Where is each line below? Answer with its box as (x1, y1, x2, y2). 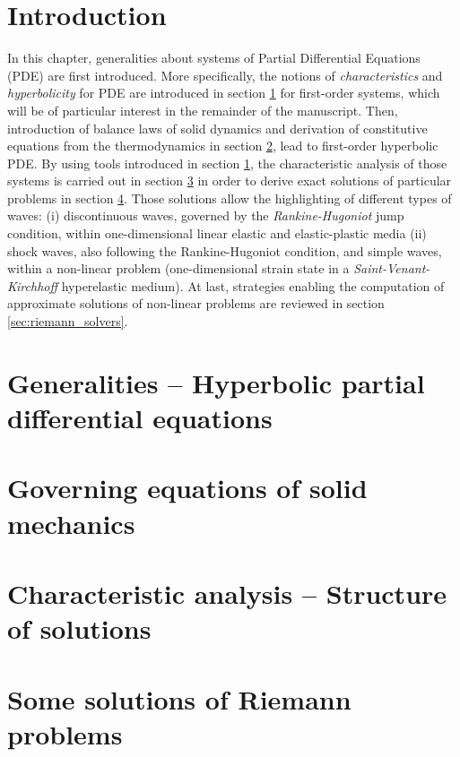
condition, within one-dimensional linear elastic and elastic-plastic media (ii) (7, 224, 427, 243)
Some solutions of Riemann (7, 680, 352, 717)
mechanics (7, 504, 135, 541)
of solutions (7, 610, 152, 647)
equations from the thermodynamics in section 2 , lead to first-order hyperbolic (7, 136, 438, 155)
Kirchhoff (7, 276, 58, 295)
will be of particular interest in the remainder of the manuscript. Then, (7, 100, 398, 119)
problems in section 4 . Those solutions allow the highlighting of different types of (7, 188, 452, 207)
